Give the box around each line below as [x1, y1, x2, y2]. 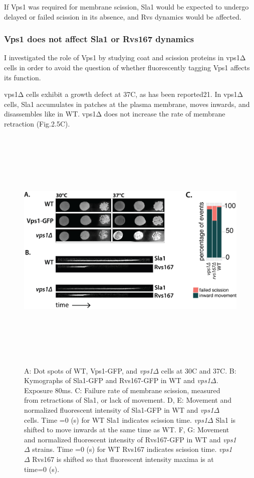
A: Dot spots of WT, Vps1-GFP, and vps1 [24, 365, 153, 376]
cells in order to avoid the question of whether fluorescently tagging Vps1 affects [4, 62, 250, 72]
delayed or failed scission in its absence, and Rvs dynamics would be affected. [4, 11, 241, 22]
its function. [4, 72, 41, 82]
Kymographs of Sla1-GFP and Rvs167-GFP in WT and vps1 [24, 375, 211, 386]
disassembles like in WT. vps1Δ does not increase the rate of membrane [4, 108, 225, 119]
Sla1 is [215, 414, 236, 425]
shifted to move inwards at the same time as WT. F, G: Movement [24, 424, 229, 435]
